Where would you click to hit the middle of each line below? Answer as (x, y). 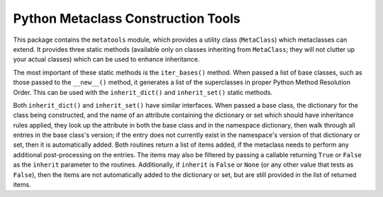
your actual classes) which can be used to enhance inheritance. (106, 60)
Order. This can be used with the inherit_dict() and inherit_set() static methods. (143, 92)
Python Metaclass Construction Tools (127, 18)
